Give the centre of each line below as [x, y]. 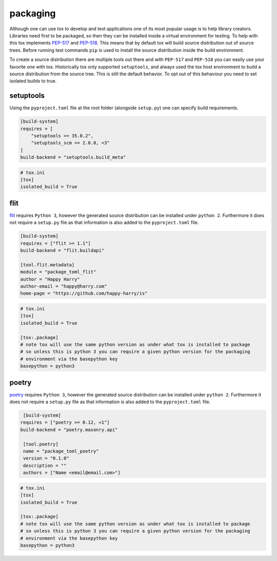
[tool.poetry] [41, 444]
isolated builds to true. [33, 81]
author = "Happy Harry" [50, 279]
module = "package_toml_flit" [58, 272]
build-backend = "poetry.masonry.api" [69, 430]
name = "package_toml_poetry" [61, 451]
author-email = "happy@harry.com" [64, 286]
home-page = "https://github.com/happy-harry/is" [84, 294]
